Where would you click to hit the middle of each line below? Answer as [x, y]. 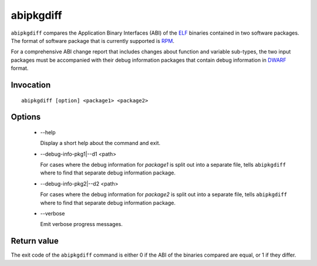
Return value [35, 241]
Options [26, 117]
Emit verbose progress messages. [82, 224]
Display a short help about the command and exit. [100, 143]
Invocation [31, 85]
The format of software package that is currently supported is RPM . [92, 41]
